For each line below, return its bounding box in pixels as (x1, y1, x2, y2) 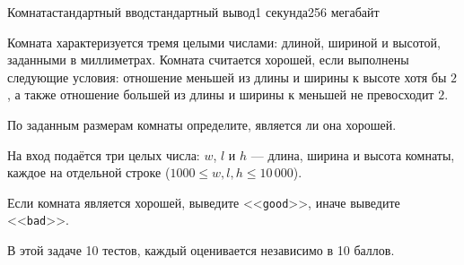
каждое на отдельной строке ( (7, 163, 171, 182)
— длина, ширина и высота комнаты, (250, 145, 455, 164)
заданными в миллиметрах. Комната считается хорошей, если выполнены (7, 50, 409, 69)
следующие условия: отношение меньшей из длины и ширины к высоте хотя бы (7, 67, 447, 86)
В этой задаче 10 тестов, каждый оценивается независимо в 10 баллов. (7, 241, 395, 260)
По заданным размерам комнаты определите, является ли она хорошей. (7, 115, 397, 133)
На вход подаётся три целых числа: (7, 145, 200, 164)
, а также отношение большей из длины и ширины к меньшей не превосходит (7, 85, 434, 104)
